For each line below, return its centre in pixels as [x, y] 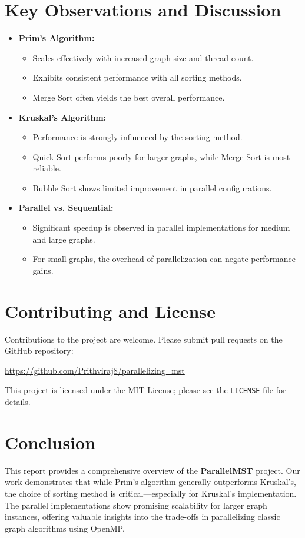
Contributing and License [110, 310]
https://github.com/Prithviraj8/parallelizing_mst [95, 370]
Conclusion [50, 442]
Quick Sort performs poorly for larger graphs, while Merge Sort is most [161, 156]
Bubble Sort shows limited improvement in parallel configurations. [152, 187]
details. [18, 401]
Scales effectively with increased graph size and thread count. [143, 57]
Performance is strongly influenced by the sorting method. [137, 137]
